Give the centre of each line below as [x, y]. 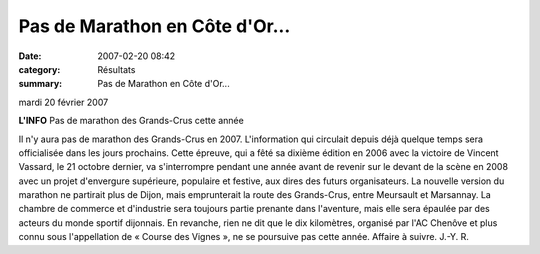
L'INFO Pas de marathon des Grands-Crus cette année [131, 121]
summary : [40, 84]
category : [39, 69]
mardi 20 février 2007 [63, 102]
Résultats [116, 69]
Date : [30, 56]
